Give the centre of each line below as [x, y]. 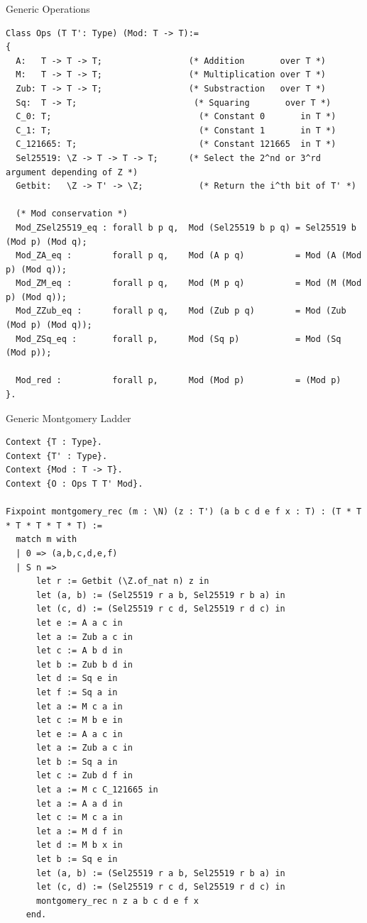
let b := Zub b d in [84, 664]
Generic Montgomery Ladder [69, 418]
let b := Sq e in [77, 860]
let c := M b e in [79, 720]
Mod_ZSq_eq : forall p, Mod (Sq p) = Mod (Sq [179, 339]
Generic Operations [48, 9]
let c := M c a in [79, 818]
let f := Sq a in [77, 692]
